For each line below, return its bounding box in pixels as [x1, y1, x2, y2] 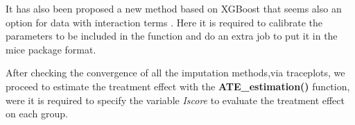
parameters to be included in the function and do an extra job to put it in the [6, 28, 338, 43]
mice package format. [6, 42, 96, 56]
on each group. [6, 106, 68, 121]
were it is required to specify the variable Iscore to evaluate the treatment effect [6, 92, 345, 107]
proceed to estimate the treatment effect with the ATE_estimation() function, [6, 78, 350, 93]
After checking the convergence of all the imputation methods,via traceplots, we [6, 65, 345, 80]
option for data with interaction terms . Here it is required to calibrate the [6, 15, 322, 29]
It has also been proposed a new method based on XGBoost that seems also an [6, 1, 342, 15]
